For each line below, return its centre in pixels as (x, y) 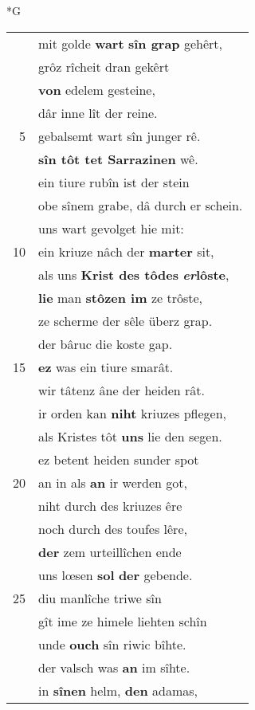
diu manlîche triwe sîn (100, 598)
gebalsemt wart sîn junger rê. (120, 135)
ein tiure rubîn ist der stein (114, 182)
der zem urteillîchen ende (110, 551)
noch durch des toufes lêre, (113, 528)
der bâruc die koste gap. (106, 343)
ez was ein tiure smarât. (106, 367)
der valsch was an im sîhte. (114, 667)
